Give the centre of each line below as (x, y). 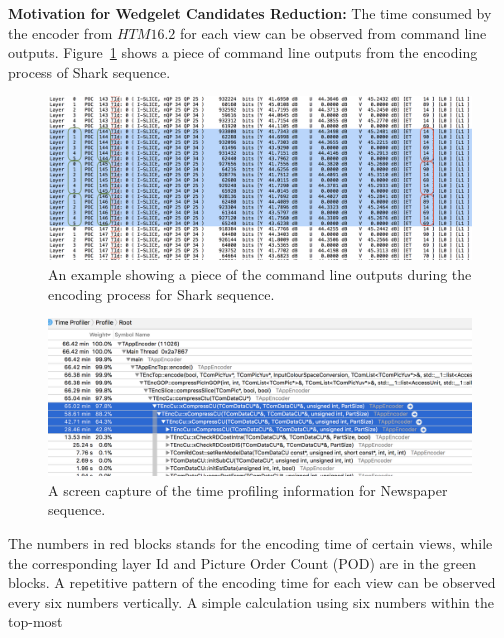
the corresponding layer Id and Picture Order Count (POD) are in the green (242, 562)
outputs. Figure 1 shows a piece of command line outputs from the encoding (243, 52)
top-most (35, 621)
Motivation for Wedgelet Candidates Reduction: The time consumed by (250, 13)
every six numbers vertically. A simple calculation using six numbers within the (251, 601)
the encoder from (60, 32)
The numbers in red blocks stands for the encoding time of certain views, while (250, 543)
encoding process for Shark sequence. (161, 293)
